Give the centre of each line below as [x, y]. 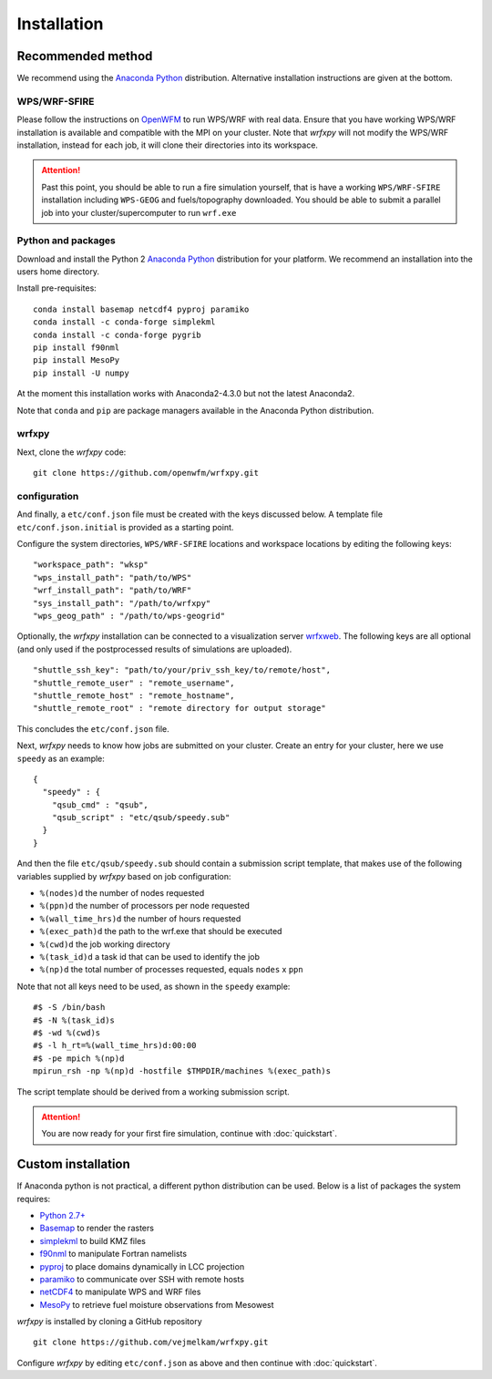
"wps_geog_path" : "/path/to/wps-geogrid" [129, 616]
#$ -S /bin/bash [69, 1008]
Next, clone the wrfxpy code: [72, 452]
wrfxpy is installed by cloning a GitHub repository [109, 1322]
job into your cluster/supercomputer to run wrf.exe [139, 212]
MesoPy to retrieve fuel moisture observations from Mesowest [157, 1304]
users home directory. [58, 272]
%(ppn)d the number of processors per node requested [145, 906]
